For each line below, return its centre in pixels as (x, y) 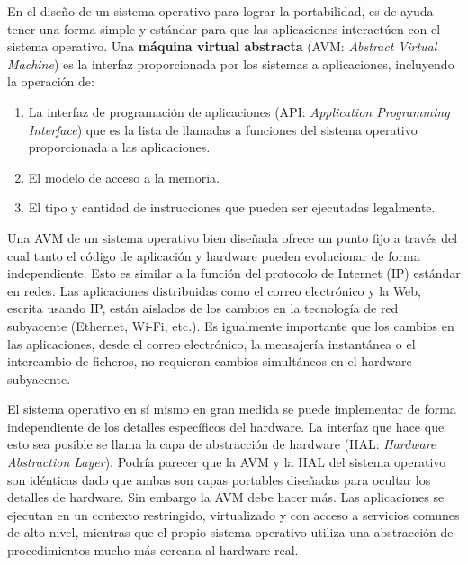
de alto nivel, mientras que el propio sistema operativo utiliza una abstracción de (230, 532)
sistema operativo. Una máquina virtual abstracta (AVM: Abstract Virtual (222, 46)
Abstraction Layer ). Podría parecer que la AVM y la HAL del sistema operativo (227, 462)
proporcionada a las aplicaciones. (119, 147)
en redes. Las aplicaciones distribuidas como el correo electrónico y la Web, (215, 290)
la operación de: (51, 81)
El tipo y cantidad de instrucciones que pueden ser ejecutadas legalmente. (232, 207)
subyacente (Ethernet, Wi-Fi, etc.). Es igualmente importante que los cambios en (231, 325)
